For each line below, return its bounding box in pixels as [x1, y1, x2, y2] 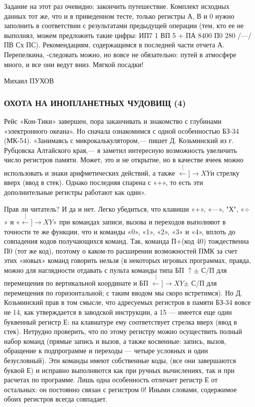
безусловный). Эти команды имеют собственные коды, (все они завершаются [4, 355, 236, 366]
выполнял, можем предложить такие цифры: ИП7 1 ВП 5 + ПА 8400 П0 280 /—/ [4, 30, 252, 40]
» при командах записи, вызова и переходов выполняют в [53, 216, 226, 226]
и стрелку [210, 167, 240, 178]
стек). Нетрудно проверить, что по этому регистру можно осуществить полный [4, 326, 242, 336]
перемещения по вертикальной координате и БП [4, 278, 148, 288]
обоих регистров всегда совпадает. [4, 394, 108, 404]
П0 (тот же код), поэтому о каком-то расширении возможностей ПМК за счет [4, 245, 238, 256]
